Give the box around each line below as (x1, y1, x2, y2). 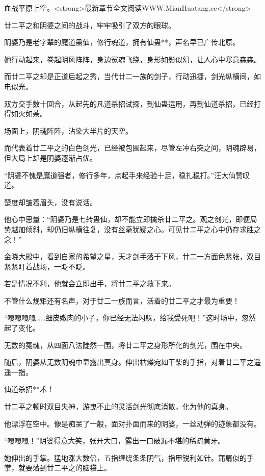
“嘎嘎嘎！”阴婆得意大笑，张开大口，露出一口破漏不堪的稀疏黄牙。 (4, 435, 225, 446)
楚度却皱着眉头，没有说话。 (4, 196, 97, 207)
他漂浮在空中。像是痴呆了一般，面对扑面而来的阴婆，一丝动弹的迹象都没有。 (4, 418, 261, 429)
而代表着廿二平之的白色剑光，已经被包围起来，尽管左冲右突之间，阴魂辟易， (4, 142, 261, 153)
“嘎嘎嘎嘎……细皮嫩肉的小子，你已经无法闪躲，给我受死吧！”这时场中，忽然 (4, 312, 256, 323)
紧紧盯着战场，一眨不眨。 (4, 261, 90, 271)
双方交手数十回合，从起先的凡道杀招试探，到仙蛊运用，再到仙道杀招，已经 (4, 98, 254, 109)
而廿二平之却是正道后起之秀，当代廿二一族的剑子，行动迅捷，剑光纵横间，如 (4, 71, 261, 82)
